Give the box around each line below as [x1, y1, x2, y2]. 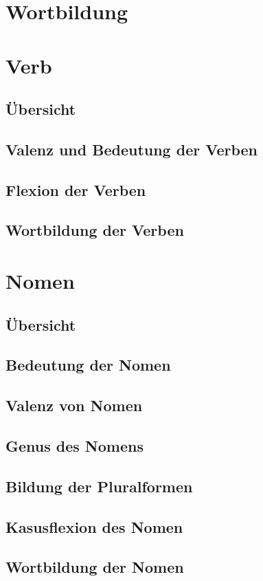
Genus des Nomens [5, 435, 144, 456]
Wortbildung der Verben [5, 219, 184, 241]
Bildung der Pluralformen [5, 475, 193, 496]
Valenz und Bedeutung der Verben [5, 138, 258, 160]
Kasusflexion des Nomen [5, 516, 183, 537]
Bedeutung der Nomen [5, 354, 171, 375]
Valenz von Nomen [5, 395, 143, 416]
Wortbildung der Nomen [5, 556, 184, 578]
